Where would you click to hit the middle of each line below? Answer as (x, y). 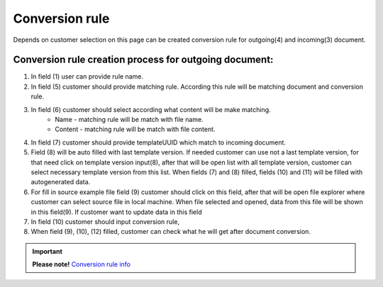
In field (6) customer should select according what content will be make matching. (151, 109)
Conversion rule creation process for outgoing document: (143, 60)
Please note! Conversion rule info (82, 264)
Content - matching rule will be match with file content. (135, 129)
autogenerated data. (61, 182)
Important (48, 251)
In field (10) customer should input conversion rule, (105, 221)
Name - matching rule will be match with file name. (129, 120)
